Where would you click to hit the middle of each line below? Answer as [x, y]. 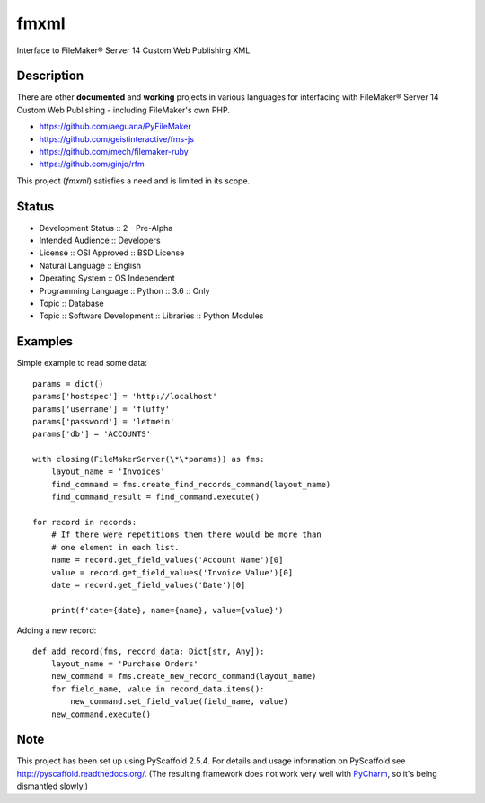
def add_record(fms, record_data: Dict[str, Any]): [149, 651]
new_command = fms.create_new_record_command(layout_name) [184, 676]
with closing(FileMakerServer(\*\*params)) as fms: [149, 459]
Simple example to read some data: [82, 363]
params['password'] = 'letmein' [104, 421]
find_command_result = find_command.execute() [155, 497]
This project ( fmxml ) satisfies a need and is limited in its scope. [133, 181]
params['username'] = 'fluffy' [101, 409]
